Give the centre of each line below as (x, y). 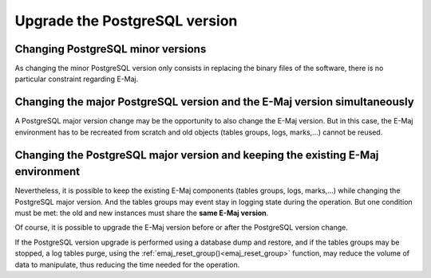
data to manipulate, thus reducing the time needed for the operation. (127, 264)
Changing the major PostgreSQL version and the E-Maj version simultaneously (214, 102)
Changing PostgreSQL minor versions (111, 49)
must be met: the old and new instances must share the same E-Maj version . (142, 213)
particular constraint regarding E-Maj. (77, 79)
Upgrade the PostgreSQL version (126, 21)
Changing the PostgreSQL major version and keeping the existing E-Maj (197, 155)
